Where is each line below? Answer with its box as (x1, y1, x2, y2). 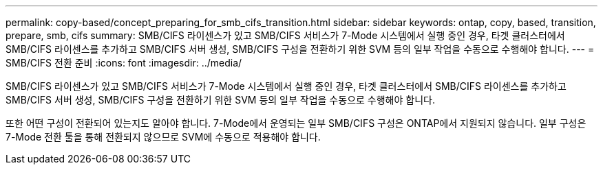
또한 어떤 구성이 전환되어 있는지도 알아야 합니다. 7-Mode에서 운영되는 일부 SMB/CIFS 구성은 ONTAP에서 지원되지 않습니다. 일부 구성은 (6, 117, 586, 129)
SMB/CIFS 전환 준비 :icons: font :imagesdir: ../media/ (6, 57, 242, 69)
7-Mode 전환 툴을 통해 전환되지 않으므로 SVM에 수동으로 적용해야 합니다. (6, 131, 321, 143)
